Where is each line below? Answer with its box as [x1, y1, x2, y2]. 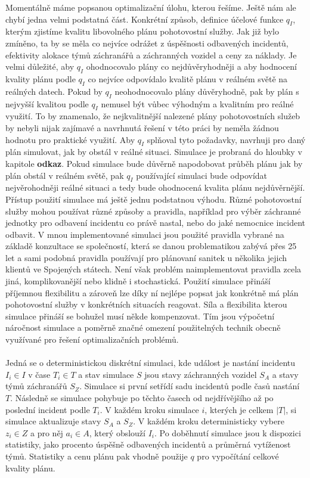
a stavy [272, 368, 299, 380]
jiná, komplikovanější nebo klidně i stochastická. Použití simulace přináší [5, 275, 271, 287]
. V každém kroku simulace [100, 403, 199, 415]
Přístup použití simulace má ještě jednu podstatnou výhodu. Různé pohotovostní [5, 193, 302, 205]
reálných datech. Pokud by [5, 85, 103, 97]
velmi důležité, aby [5, 60, 75, 73]
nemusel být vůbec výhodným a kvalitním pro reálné [101, 97, 294, 110]
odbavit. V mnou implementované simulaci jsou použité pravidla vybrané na [5, 228, 284, 240]
